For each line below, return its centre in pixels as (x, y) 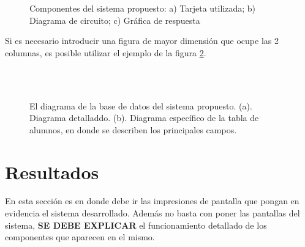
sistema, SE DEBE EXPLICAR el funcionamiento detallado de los (136, 225)
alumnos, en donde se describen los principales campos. (133, 129)
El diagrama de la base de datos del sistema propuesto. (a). (141, 105)
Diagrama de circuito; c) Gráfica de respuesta (115, 20)
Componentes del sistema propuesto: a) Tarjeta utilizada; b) (143, 8)
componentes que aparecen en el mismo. (80, 237)
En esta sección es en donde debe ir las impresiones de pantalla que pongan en (152, 201)
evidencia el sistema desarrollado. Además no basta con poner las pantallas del (152, 213)
